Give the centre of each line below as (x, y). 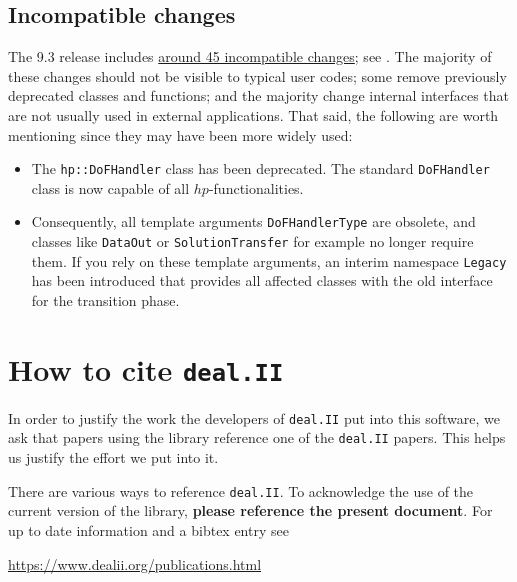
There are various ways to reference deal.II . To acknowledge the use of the (241, 490)
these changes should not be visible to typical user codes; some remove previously (257, 75)
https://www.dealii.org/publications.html (135, 563)
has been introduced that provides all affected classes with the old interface (262, 280)
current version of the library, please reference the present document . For (250, 510)
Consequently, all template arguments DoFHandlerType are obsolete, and (253, 221)
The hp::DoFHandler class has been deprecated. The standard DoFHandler (260, 168)
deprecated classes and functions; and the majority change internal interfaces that (259, 95)
